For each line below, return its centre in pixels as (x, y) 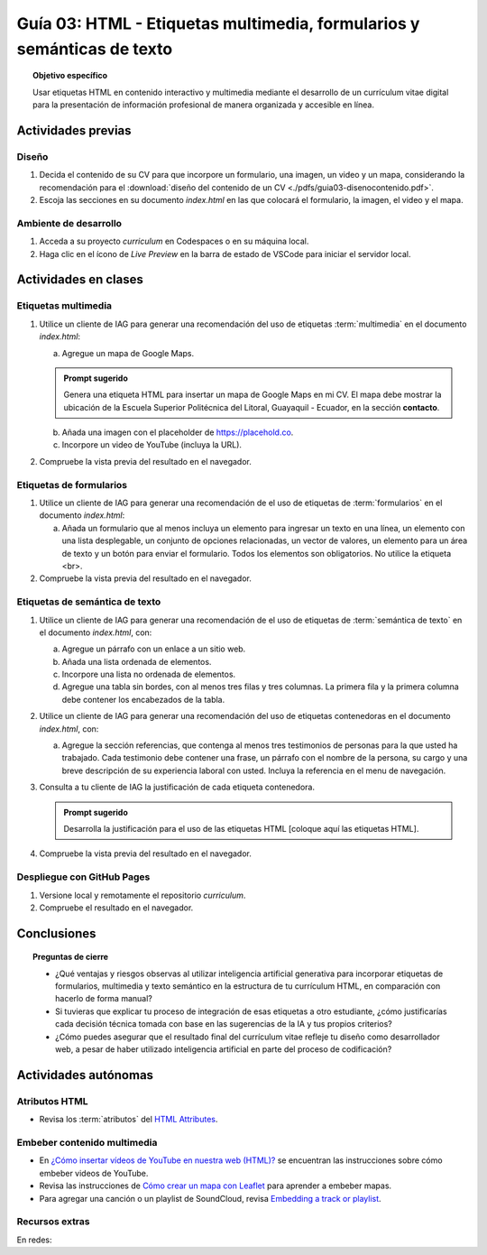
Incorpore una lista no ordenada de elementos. (149, 674)
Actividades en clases (80, 280)
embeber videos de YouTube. (94, 1173)
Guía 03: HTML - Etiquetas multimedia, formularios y (218, 23)
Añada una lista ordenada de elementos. (137, 661)
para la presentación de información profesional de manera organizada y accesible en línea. (203, 105)
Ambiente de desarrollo (69, 223)
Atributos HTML (52, 1101)
